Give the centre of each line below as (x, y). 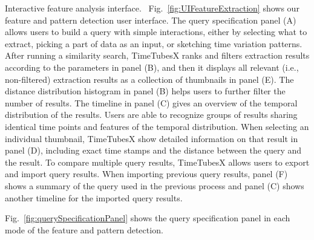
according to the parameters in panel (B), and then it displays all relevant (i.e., (152, 67)
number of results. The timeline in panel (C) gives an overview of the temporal (151, 102)
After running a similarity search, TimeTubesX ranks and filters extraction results (157, 55)
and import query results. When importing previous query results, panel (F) (146, 174)
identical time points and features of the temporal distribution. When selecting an (157, 126)
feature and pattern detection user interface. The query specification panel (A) (151, 20)
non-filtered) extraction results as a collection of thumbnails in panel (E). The (149, 79)
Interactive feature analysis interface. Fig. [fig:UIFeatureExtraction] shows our (152, 8)
